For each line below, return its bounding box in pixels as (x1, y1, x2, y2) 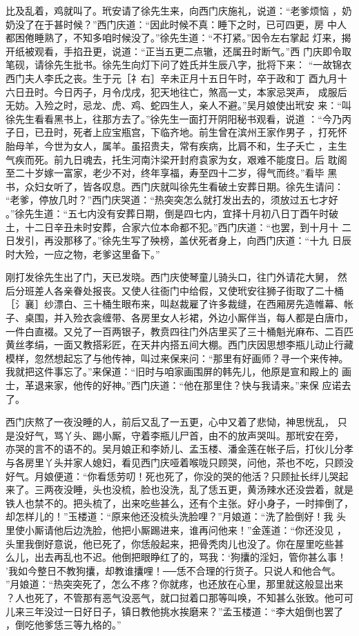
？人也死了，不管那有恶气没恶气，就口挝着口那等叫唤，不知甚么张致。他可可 (6, 590, 353, 604)
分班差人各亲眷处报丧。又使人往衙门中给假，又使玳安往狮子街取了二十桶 (14, 283, 344, 297)
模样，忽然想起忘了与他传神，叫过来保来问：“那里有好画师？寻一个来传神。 (6, 350, 349, 365)
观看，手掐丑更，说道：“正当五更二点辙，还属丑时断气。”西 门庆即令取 (34, 43, 351, 58)
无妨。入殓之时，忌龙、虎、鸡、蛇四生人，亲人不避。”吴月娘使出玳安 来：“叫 (6, 98, 351, 112)
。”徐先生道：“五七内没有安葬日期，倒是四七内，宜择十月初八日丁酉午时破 (6, 206, 339, 220)
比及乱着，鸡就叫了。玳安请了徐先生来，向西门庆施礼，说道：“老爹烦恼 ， (6, 3, 342, 17)
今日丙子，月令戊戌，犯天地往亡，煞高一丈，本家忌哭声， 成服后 (53, 84, 347, 99)
